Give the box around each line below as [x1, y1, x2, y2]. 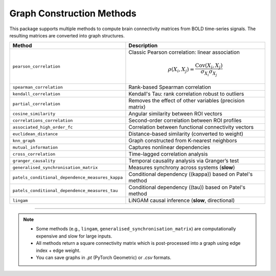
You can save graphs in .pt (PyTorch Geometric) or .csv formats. [36, 254, 171, 261]
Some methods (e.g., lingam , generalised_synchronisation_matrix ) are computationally [36, 226, 236, 232]
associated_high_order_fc [12, 124, 73, 130]
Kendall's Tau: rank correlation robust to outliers [128, 90, 244, 97]
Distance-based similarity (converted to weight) [128, 131, 244, 138]
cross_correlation [12, 151, 56, 157]
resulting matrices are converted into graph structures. [9, 32, 125, 38]
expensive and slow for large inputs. [36, 233, 112, 239]
